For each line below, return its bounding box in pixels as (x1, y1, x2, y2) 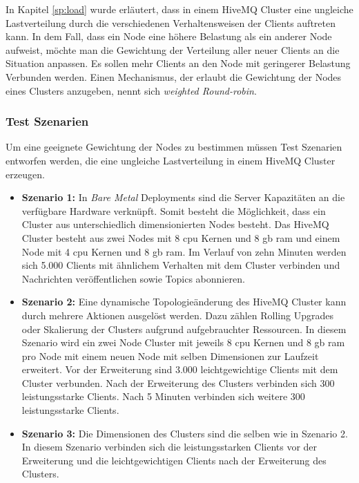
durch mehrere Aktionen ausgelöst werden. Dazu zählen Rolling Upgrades (21, 307, 333, 322)
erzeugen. (6, 167, 45, 181)
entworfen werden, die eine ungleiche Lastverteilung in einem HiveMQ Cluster (6, 153, 336, 167)
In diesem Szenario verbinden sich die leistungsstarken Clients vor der (21, 439, 318, 454)
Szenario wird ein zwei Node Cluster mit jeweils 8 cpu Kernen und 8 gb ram (21, 335, 345, 350)
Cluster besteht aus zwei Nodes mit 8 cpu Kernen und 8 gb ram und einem (21, 230, 340, 245)
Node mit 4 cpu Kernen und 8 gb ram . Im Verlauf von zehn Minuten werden (21, 244, 347, 258)
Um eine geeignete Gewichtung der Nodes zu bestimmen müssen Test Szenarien (6, 140, 342, 154)
